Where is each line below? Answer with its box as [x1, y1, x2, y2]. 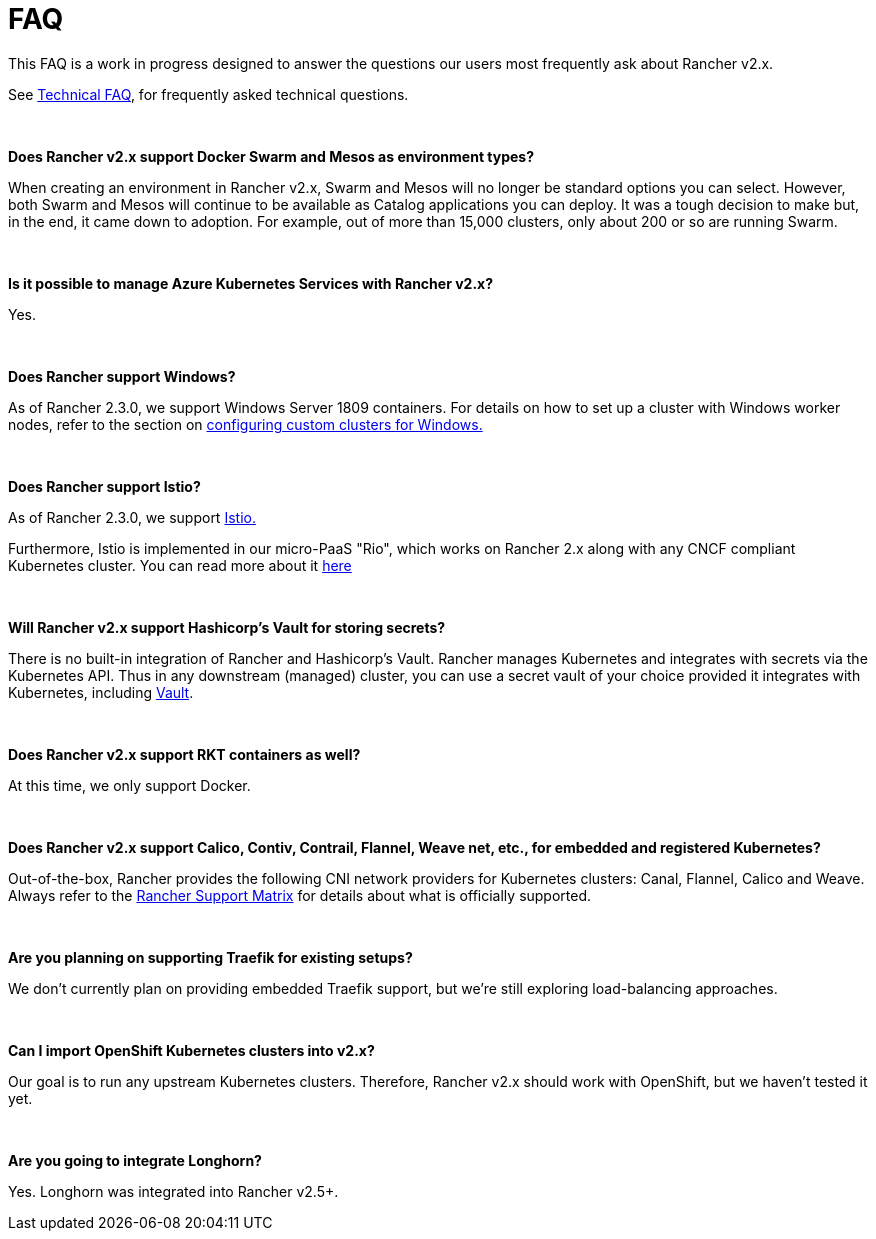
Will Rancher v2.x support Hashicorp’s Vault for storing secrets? [8, 618, 446, 636]
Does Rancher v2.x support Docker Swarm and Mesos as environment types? [8, 147, 535, 165]
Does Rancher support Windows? [8, 367, 236, 385]
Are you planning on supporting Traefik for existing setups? [8, 948, 413, 966]
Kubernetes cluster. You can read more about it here [8, 556, 352, 574]
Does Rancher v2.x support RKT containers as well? [8, 745, 361, 763]
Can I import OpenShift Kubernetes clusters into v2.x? [8, 1041, 375, 1059]
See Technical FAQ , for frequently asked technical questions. [8, 85, 409, 103]
